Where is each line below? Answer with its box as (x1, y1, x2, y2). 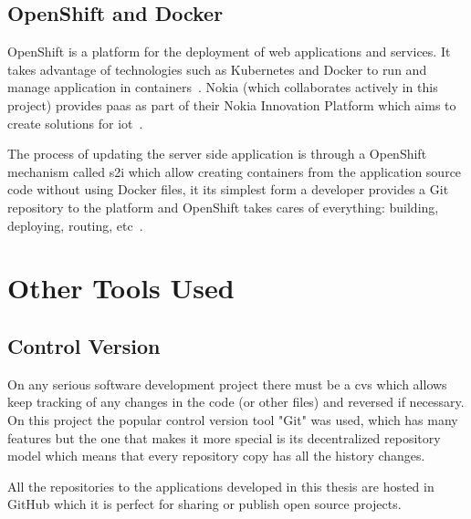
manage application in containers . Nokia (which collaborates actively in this (7, 78, 438, 97)
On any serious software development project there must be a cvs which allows (7, 374, 447, 393)
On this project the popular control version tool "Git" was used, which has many (7, 410, 458, 429)
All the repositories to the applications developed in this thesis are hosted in (7, 476, 434, 495)
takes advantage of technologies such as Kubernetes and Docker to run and (7, 59, 427, 78)
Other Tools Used (7, 269, 235, 306)
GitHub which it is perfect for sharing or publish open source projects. (7, 494, 402, 514)
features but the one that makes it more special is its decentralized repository (7, 428, 441, 447)
